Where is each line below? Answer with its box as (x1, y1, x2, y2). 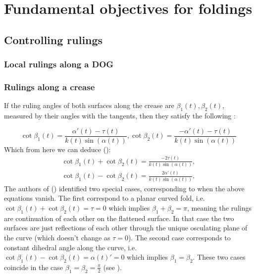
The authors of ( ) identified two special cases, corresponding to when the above (4, 183, 245, 193)
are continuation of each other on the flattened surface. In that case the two (4, 213, 234, 223)
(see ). (103, 262, 122, 272)
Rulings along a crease (4, 80, 95, 93)
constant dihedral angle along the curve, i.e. (4, 242, 137, 252)
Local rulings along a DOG (4, 58, 114, 70)
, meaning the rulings (187, 202, 252, 213)
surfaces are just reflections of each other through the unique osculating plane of (4, 222, 248, 233)
